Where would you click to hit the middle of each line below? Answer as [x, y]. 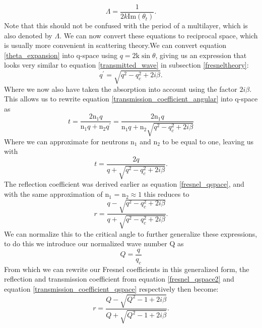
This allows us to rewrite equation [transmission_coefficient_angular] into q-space [131, 99]
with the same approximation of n [57, 194]
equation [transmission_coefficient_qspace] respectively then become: [111, 288]
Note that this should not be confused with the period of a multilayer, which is [126, 25]
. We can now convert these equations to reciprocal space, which [159, 35]
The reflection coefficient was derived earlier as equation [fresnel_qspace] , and [124, 184]
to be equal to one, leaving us [208, 141]
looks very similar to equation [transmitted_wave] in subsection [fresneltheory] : [126, 65]
